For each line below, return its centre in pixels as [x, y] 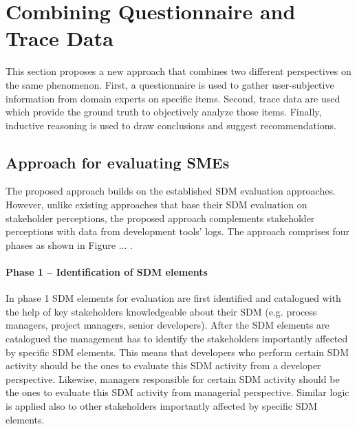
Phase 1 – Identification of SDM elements [107, 272]
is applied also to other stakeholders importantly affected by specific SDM [161, 406]
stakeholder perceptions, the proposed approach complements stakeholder [160, 218]
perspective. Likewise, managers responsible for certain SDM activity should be [173, 378]
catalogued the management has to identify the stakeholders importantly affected [177, 339]
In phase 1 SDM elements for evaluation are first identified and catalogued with [173, 298]
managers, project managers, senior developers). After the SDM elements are [167, 325]
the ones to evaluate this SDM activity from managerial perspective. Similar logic [177, 392]
